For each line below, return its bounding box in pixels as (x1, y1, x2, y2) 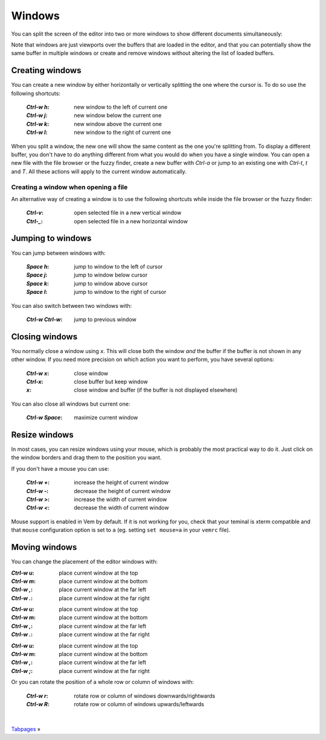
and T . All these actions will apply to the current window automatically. (11, 168, 187, 175)
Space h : (26, 263, 50, 270)
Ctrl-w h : (26, 103, 50, 111)
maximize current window (74, 414, 138, 421)
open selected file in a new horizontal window (74, 217, 188, 225)
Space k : (26, 279, 50, 287)
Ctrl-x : (26, 378, 43, 385)
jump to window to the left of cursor (74, 263, 163, 270)
